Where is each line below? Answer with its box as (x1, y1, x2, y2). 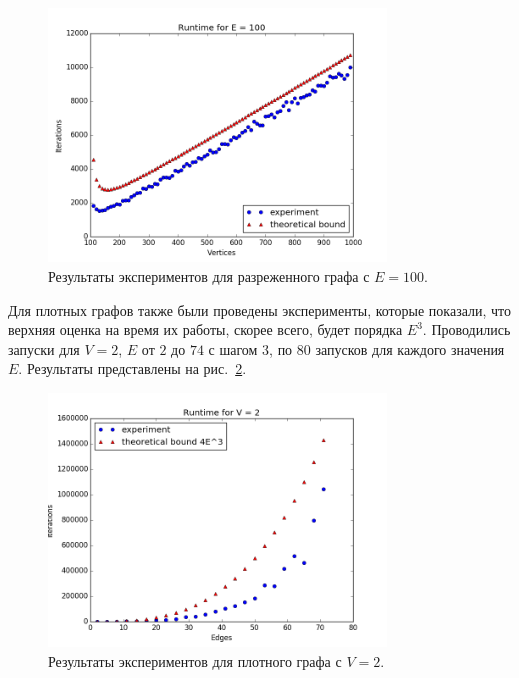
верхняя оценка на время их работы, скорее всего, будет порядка (8, 319, 403, 340)
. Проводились (422, 319, 511, 340)
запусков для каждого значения (315, 338, 505, 359)
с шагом (208, 338, 258, 359)
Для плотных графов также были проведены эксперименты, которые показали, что (8, 299, 512, 320)
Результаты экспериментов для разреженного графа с (48, 265, 370, 286)
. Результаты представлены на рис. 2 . (18, 358, 247, 379)
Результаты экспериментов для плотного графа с (48, 650, 342, 671)
